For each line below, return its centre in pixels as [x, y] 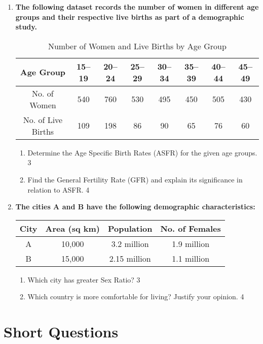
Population [130, 228]
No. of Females [191, 228]
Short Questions [61, 332]
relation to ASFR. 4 [59, 189]
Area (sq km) [73, 228]
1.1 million [191, 258]
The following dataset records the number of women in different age [137, 7]
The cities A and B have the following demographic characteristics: [135, 207]
